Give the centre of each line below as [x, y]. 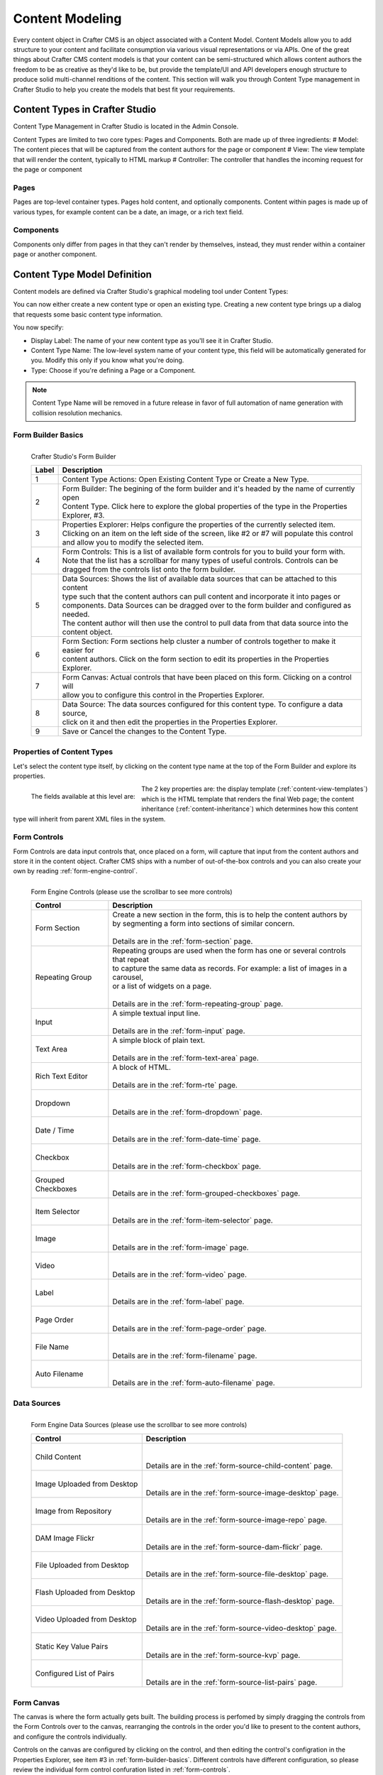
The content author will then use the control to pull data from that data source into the [205, 623]
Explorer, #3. [83, 515]
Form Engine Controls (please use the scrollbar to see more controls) [132, 892]
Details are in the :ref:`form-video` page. [180, 1274]
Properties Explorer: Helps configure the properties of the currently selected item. [199, 525]
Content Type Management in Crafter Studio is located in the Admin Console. [126, 126]
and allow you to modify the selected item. [133, 542]
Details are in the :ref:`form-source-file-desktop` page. [237, 1574]
